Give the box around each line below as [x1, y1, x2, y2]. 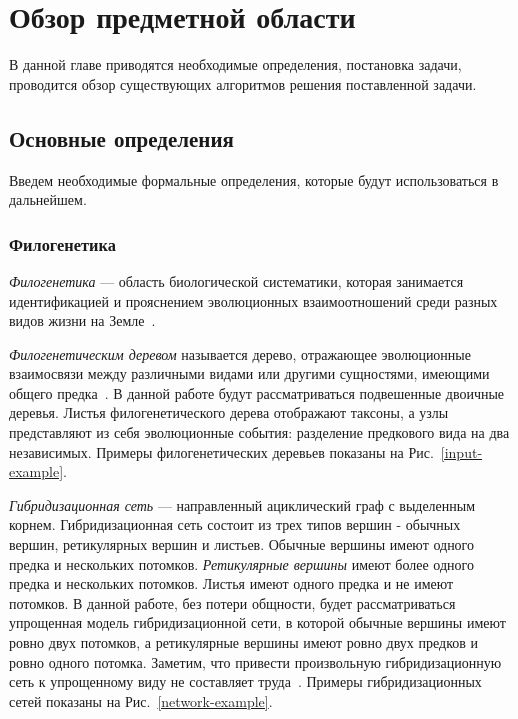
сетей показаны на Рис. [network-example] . [9, 690, 273, 711]
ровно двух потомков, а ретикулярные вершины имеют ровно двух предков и [9, 632, 479, 653]
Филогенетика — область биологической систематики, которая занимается [9, 270, 464, 291]
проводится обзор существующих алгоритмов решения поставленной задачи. [9, 73, 477, 94]
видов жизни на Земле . [9, 310, 156, 331]
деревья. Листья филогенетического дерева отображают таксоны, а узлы [9, 402, 449, 423]
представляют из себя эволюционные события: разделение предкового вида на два [9, 422, 510, 443]
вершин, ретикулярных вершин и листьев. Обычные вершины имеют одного [9, 534, 475, 555]
